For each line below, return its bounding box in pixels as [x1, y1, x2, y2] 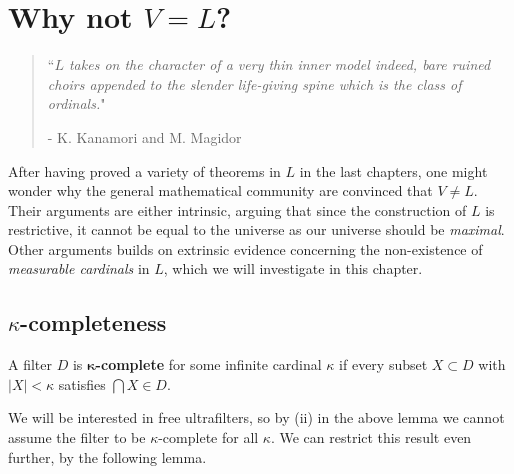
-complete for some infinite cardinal [95, 354, 322, 375]
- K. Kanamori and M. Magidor [47, 126, 242, 147]
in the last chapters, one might [299, 160, 488, 181]
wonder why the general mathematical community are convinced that [8, 180, 433, 201]
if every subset [339, 354, 428, 375]
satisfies [58, 373, 106, 394]
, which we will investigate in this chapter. [163, 258, 423, 279]
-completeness [20, 307, 167, 338]
